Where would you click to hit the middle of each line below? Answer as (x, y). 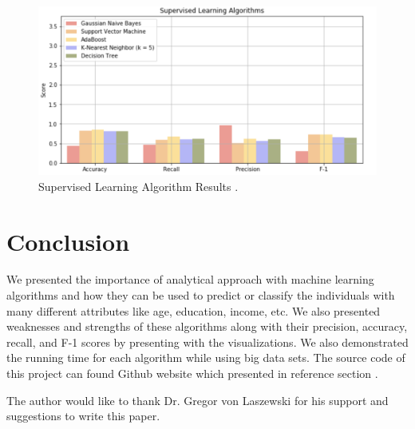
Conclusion (68, 241)
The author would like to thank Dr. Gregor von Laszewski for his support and (198, 400)
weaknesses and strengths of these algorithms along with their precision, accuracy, (207, 326)
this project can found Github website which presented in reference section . (192, 373)
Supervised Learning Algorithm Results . (138, 186)
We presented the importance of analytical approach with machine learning (190, 279)
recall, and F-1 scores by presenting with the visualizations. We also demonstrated (207, 342)
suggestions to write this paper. (83, 416)
